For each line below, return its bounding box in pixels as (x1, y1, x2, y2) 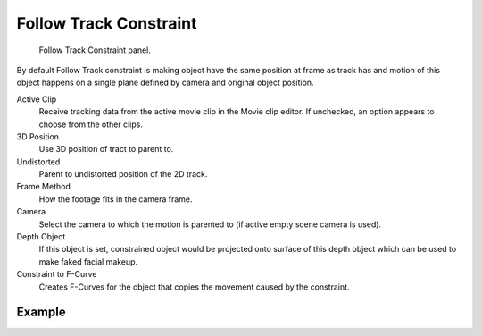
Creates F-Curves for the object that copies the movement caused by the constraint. (38, 281, 350, 292)
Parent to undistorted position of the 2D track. (38, 169, 208, 180)
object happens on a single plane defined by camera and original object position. (16, 77, 314, 88)
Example (16, 305, 66, 320)
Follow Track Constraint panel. (38, 45, 152, 55)
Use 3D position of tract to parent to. (38, 144, 174, 155)
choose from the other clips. (38, 119, 143, 130)
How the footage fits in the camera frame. (38, 193, 193, 205)
